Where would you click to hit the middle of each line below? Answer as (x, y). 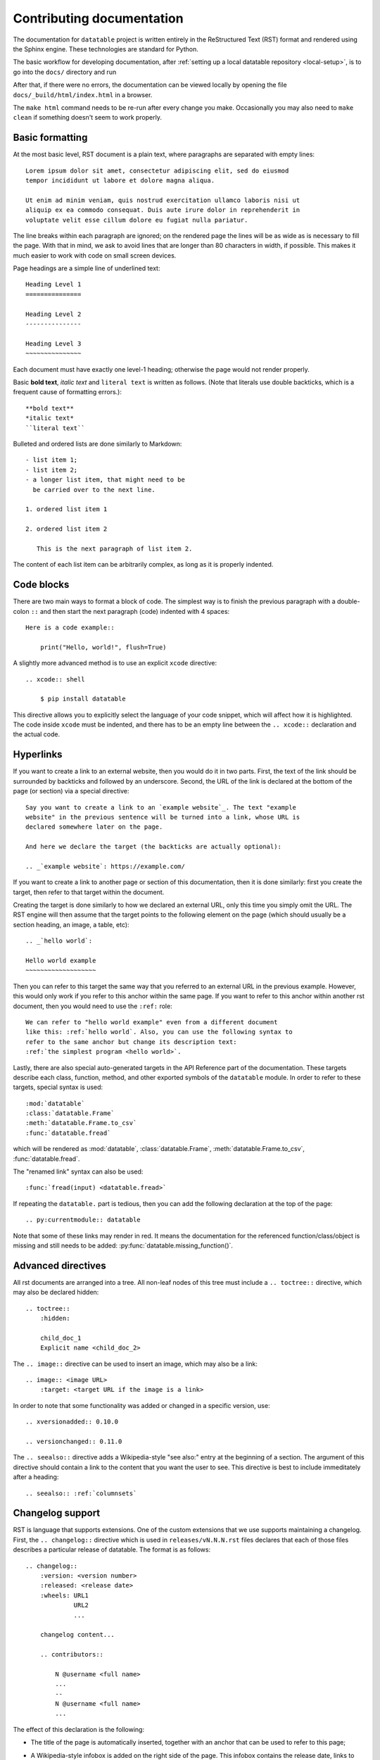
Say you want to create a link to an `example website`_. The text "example (161, 807)
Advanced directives (60, 1265)
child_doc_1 (61, 1338)
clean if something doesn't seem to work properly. (87, 118)
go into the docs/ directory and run (65, 72)
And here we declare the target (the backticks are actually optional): (153, 847)
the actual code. (37, 734)
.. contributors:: (72, 1655)
